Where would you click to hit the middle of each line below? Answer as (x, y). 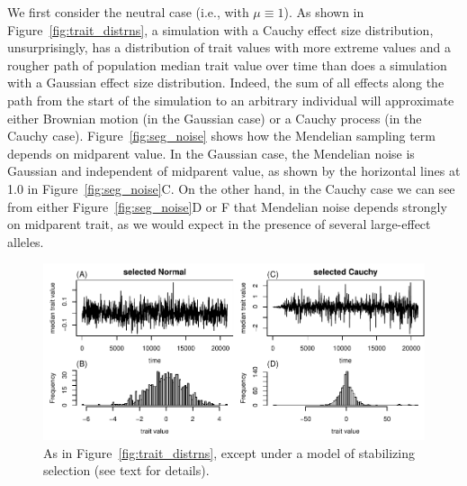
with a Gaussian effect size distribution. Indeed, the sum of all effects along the (226, 83)
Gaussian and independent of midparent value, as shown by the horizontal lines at (234, 171)
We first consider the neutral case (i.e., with (128, 12)
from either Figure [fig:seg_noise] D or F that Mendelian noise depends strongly (227, 206)
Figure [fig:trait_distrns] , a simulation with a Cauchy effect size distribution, (220, 29)
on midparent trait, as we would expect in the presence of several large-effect (219, 224)
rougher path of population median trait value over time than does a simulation (227, 64)
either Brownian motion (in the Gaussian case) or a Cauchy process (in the (215, 118)
